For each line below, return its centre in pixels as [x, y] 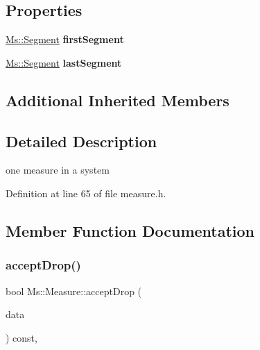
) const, [21, 337]
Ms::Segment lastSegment [64, 62]
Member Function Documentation [130, 230]
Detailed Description [81, 141]
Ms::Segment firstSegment [65, 39]
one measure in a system [58, 170]
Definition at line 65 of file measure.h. [86, 193]
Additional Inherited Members [118, 100]
